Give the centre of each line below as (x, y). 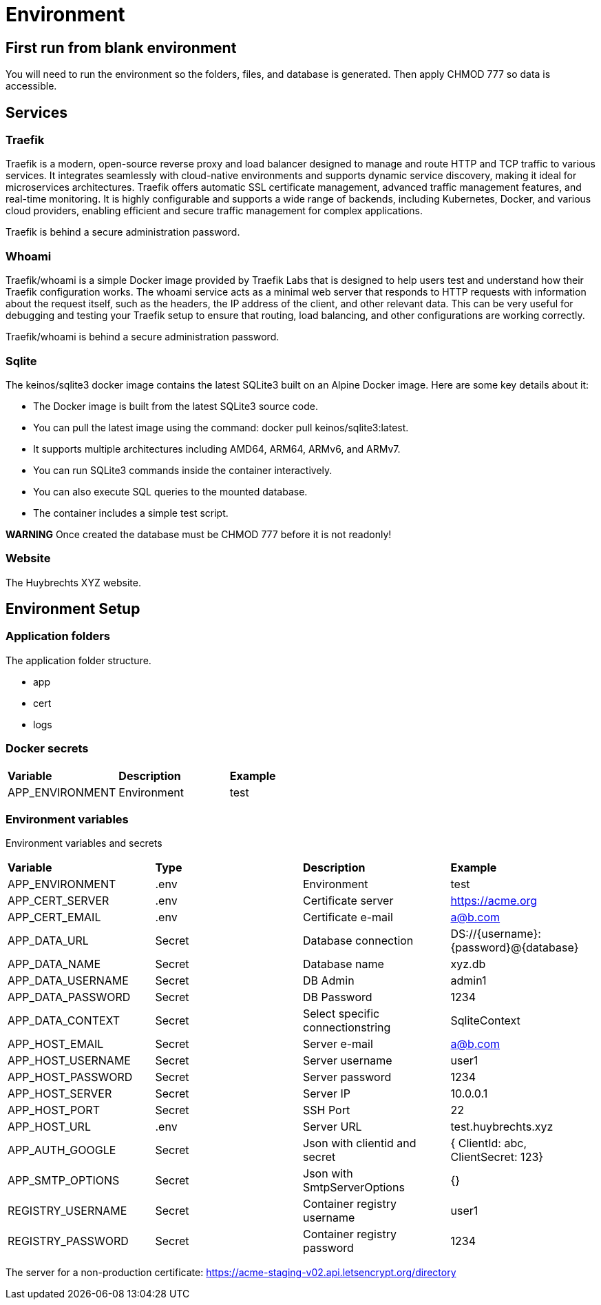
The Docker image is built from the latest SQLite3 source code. (176, 406)
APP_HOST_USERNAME (69, 1061)
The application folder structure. (78, 660)
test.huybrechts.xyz (502, 1127)
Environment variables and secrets (84, 843)
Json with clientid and (360, 1143)
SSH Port (327, 1110)
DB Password (338, 997)
